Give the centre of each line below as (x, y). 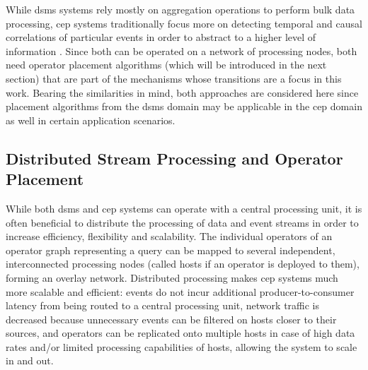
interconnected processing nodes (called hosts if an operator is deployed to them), (183, 264)
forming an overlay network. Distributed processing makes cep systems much (172, 277)
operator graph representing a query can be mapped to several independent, (171, 250)
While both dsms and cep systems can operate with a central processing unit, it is (184, 208)
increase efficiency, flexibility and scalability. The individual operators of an (169, 236)
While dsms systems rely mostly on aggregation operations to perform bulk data (180, 9)
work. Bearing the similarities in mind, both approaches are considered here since (182, 92)
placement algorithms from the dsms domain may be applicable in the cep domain (184, 106)
